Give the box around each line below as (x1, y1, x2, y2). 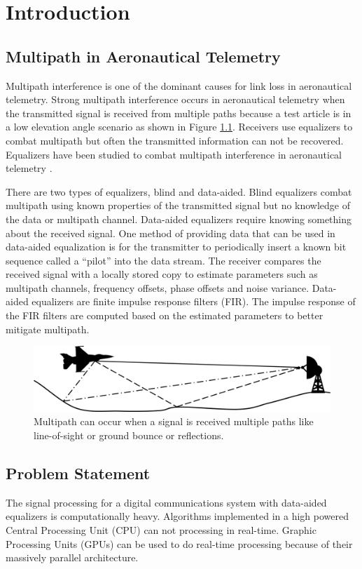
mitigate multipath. (6, 321, 90, 336)
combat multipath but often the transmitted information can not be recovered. (6, 133, 344, 147)
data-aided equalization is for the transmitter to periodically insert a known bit (6, 239, 347, 254)
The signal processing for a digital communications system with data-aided (6, 495, 327, 509)
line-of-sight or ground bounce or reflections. (34, 428, 224, 443)
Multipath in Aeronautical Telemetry (6, 45, 281, 67)
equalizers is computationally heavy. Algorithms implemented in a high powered (6, 509, 349, 523)
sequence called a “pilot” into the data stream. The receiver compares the (6, 253, 321, 267)
